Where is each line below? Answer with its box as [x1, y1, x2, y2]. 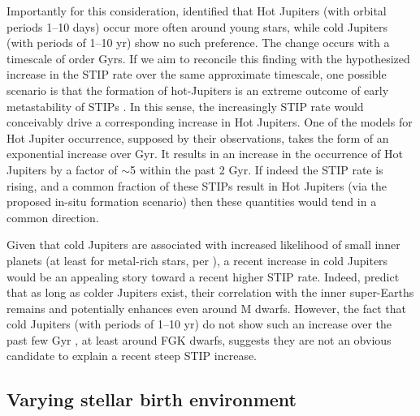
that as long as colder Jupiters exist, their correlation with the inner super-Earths [6, 284, 414, 301]
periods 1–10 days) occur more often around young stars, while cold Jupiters [6, 18, 388, 35]
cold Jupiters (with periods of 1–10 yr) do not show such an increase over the [6, 315, 392, 332]
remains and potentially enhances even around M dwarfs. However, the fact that [6, 299, 406, 316]
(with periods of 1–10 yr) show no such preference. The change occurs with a [6, 34, 390, 51]
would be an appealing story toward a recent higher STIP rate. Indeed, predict [6, 268, 400, 285]
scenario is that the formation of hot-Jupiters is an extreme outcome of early [6, 81, 389, 98]
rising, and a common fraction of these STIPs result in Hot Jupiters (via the [6, 177, 387, 194]
